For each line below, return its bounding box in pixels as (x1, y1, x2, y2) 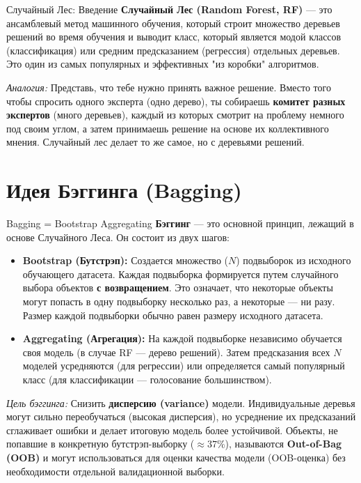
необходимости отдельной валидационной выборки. (6, 463, 225, 478)
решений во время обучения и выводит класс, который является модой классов (6, 29, 342, 44)
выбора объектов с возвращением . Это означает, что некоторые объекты (22, 280, 333, 295)
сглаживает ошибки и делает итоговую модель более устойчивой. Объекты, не (6, 422, 338, 437)
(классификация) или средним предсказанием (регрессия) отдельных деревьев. (6, 43, 340, 57)
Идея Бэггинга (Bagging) (6, 176, 242, 204)
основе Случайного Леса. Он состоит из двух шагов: (6, 229, 230, 244)
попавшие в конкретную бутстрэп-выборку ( (6, 436, 195, 451)
